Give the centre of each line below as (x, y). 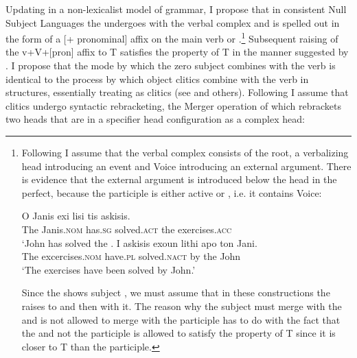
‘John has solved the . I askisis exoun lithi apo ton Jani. (139, 242)
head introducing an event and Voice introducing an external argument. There (186, 166)
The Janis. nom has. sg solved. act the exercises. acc (127, 229)
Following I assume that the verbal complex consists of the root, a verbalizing (185, 152)
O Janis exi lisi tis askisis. (76, 216)
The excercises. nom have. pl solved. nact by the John (131, 256)
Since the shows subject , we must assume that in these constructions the (176, 293)
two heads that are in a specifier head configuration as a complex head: (155, 119)
